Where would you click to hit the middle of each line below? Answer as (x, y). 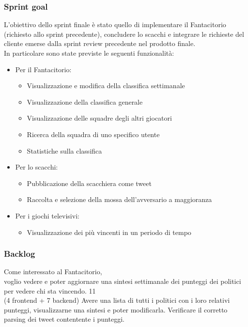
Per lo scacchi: (37, 167)
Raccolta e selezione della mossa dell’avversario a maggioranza (119, 199)
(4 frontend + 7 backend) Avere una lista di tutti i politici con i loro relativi (117, 300)
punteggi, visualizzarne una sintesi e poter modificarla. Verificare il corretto (116, 309)
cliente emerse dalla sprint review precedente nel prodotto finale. (100, 43)
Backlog (20, 254)
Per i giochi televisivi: (47, 215)
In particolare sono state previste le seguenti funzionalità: (89, 53)
